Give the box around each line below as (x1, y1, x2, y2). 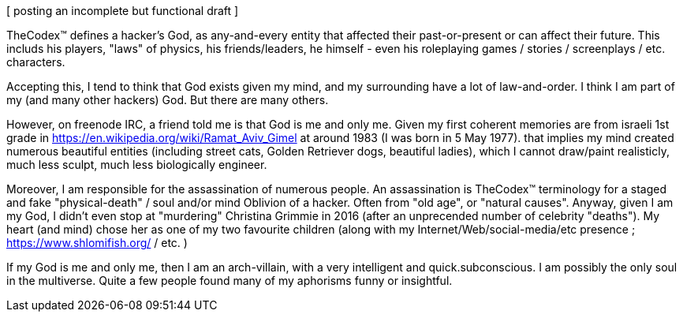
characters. (6, 55, 65, 69)
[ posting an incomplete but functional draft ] (6, 4, 239, 17)
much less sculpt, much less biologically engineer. (6, 158, 267, 171)
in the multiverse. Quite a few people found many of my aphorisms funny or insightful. (6, 274, 453, 287)
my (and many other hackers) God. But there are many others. (6, 93, 329, 107)
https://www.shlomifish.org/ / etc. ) (6, 236, 188, 249)
